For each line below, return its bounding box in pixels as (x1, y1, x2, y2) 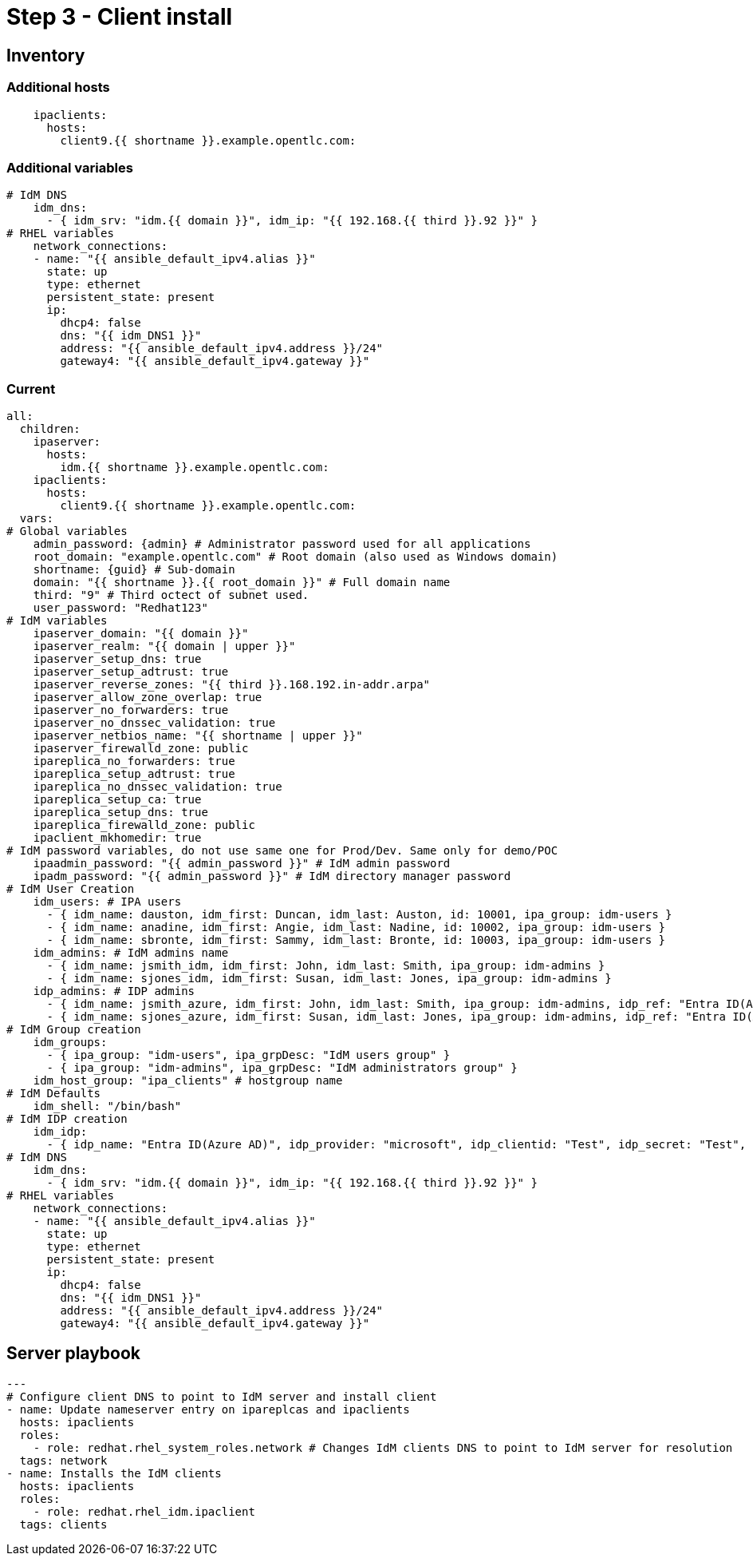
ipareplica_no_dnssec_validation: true (33, 780, 282, 794)
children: (19, 422, 81, 436)
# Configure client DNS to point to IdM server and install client (6, 1390, 437, 1403)
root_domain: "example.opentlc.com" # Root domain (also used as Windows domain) (33, 550, 558, 564)
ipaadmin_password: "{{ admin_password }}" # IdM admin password (33, 857, 451, 870)
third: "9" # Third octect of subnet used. (33, 589, 309, 602)
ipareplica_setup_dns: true (33, 806, 208, 819)
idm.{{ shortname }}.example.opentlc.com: (60, 461, 329, 474)
